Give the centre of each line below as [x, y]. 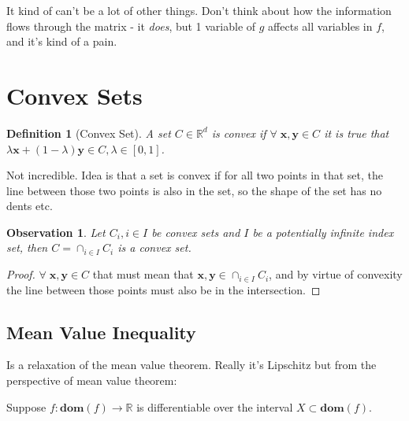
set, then [27, 247]
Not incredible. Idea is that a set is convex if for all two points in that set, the [195, 175]
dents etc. [30, 206]
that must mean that [143, 274]
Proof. [21, 274]
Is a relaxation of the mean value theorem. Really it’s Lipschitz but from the [191, 365]
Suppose [26, 406]
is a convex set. [154, 247]
